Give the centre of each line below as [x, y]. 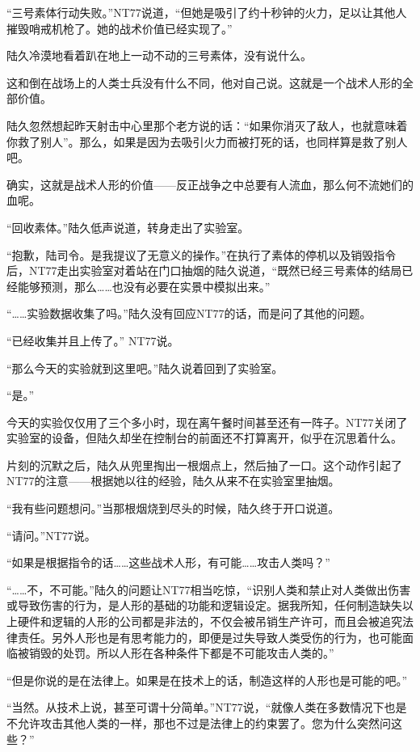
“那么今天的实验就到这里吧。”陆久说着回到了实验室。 [145, 368]
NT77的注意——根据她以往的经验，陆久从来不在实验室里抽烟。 [173, 481]
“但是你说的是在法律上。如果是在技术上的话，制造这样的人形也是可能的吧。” [207, 680]
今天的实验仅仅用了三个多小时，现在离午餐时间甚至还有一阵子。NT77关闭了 [207, 422]
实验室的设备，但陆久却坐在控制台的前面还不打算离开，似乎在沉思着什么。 [204, 438]
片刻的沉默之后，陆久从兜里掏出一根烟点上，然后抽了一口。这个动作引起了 [204, 465]
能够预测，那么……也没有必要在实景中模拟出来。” [144, 286]
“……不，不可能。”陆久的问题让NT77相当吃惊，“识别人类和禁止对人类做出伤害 [209, 589]
